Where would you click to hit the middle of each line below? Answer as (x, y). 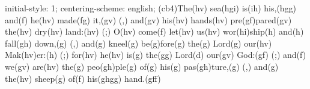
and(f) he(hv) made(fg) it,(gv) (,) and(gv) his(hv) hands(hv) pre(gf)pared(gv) (148, 19)
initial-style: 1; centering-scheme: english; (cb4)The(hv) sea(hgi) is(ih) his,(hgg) (151, 8)
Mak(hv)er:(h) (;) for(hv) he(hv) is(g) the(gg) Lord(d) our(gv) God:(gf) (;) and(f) (156, 55)
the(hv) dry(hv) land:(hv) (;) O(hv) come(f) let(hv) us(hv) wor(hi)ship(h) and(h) (154, 31)
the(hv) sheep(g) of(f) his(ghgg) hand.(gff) (83, 78)
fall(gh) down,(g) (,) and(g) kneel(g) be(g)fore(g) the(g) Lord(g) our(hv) (138, 43)
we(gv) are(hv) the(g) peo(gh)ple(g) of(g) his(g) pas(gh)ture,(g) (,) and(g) (142, 66)
